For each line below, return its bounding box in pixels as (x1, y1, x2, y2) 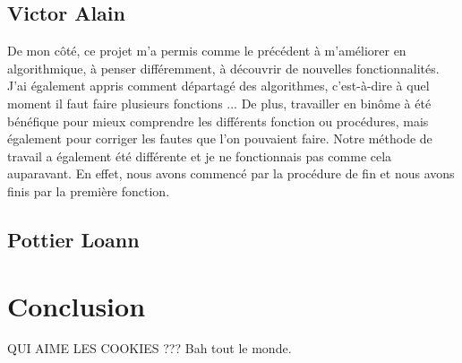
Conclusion (7, 287, 146, 324)
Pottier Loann (7, 225, 140, 253)
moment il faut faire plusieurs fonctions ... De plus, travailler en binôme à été (7, 93, 432, 112)
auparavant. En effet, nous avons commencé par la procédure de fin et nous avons (7, 164, 455, 183)
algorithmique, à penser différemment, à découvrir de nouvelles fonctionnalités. (7, 58, 440, 77)
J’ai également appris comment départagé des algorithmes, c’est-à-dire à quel (7, 76, 430, 95)
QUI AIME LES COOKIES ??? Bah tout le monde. (7, 339, 292, 358)
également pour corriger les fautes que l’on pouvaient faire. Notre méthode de (7, 129, 432, 148)
